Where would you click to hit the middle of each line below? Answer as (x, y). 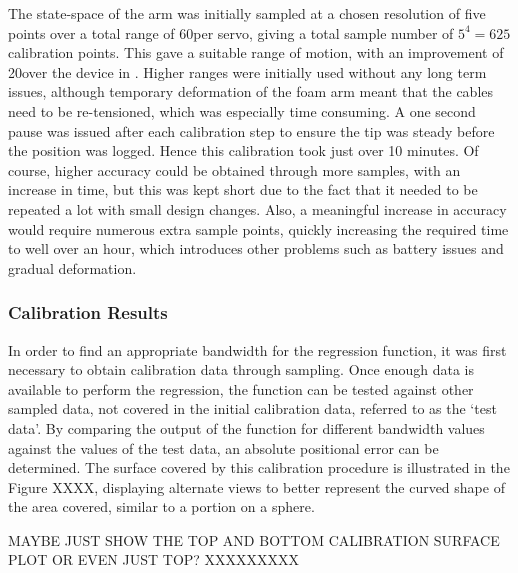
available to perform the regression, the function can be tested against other (241, 388)
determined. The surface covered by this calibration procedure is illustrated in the (259, 467)
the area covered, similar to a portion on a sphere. (161, 506)
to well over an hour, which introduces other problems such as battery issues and (256, 248)
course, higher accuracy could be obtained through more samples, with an (234, 169)
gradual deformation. (72, 267)
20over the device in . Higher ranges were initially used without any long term (247, 71)
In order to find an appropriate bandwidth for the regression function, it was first (257, 349)
